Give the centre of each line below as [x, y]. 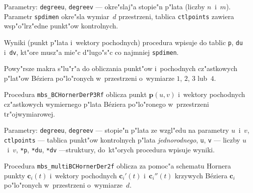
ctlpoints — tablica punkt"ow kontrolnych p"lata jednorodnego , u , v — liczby [122, 139]
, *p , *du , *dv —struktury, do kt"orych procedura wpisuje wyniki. [115, 149]
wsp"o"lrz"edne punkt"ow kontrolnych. [61, 26]
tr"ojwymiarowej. [30, 113]
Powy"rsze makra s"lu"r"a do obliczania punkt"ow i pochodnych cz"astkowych [121, 68]
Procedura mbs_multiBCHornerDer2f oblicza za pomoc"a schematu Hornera [117, 166]
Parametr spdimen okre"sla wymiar [57, 16]
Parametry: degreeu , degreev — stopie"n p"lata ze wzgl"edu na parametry [116, 130]
